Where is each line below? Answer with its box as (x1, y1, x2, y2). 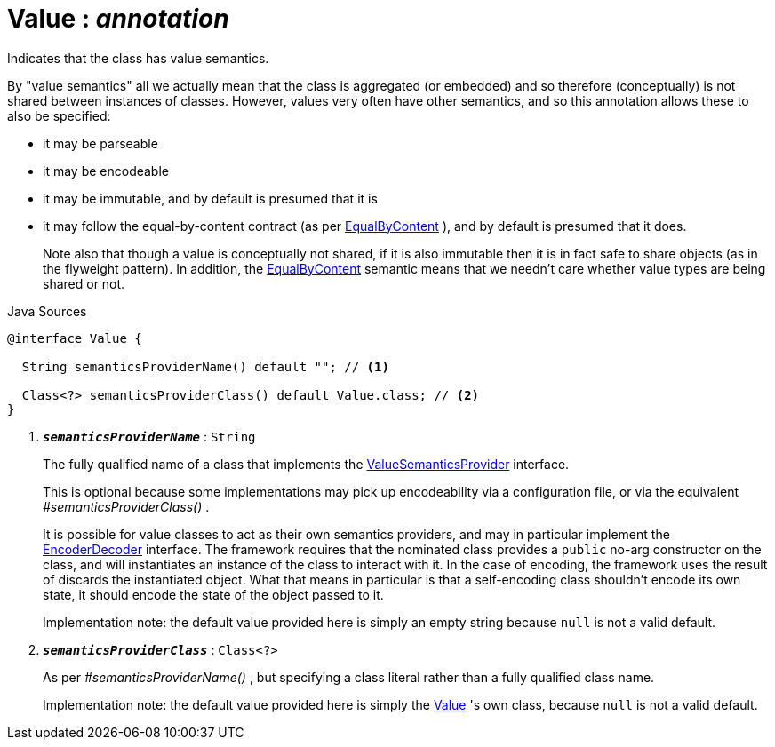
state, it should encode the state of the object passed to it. (43, 586, 384, 602)
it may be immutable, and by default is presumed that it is (43, 190, 378, 206)
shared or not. (43, 275, 125, 291)
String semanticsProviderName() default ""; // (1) (21, 359, 389, 374)
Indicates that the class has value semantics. (7, 50, 269, 66)
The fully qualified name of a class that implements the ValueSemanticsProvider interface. (43, 456, 570, 472)
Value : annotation (7, 4, 229, 34)
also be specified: (7, 107, 111, 123)
